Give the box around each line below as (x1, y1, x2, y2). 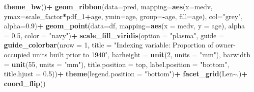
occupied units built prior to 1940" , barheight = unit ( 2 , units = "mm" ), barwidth (4, 49, 251, 59)
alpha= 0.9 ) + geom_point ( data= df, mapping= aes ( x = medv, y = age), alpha (4, 21, 245, 31)
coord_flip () (4, 78, 46, 88)
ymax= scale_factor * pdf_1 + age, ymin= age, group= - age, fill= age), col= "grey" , (4, 11, 243, 21)
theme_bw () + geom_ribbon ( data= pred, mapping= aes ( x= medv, (4, 1, 213, 11)
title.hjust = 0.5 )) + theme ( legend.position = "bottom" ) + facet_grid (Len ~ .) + (4, 69, 248, 79)
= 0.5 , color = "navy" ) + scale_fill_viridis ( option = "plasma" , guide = (4, 30, 225, 40)
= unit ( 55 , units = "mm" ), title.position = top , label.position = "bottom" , (4, 59, 229, 69)
